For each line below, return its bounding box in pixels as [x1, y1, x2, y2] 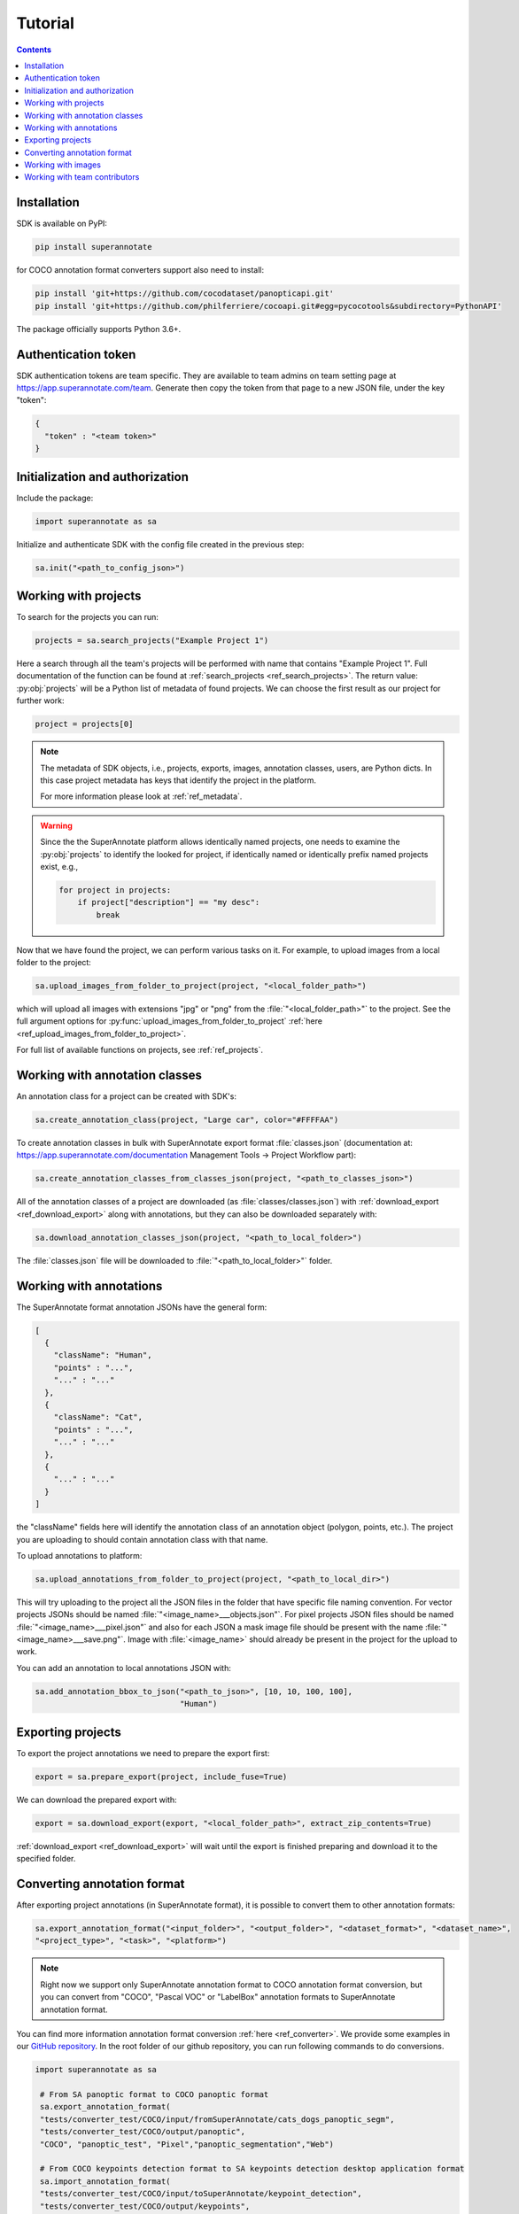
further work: [16, 695, 65, 706]
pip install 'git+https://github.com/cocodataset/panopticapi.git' [35, 289, 335, 298]
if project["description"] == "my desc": [77, 897, 260, 908]
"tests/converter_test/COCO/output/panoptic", [40, 2126, 245, 2137]
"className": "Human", [53, 1351, 152, 1360]
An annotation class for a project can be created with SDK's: [16, 1091, 236, 1102]
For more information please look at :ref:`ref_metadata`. [40, 791, 243, 801]
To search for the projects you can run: [16, 612, 159, 623]
